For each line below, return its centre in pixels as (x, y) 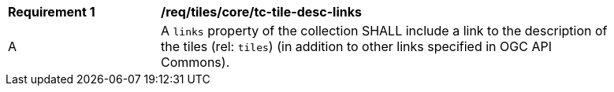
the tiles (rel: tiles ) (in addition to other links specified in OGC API (356, 46)
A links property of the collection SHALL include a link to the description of (384, 31)
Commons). (195, 62)
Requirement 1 (52, 12)
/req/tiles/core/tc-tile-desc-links (261, 12)
